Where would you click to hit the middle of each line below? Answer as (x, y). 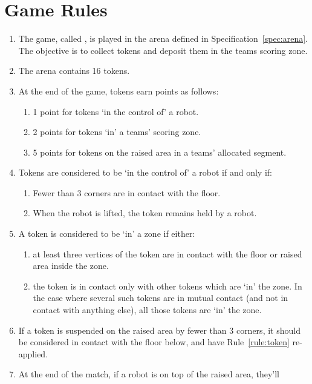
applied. (33, 353)
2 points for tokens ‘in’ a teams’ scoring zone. (117, 132)
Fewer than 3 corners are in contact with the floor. (127, 192)
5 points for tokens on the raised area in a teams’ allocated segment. (160, 152)
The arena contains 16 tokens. (74, 71)
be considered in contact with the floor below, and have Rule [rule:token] (154, 342)
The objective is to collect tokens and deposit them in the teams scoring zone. (163, 50)
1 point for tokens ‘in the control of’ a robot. (116, 111)
